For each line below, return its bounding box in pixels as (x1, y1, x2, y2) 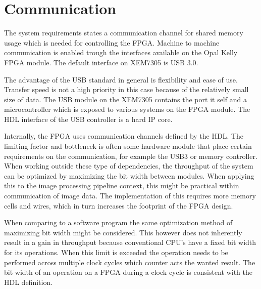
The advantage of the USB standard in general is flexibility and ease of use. (4, 74, 238, 85)
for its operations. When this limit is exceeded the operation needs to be (4, 247, 228, 257)
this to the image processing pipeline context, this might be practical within (4, 180, 239, 191)
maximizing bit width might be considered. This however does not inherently (4, 227, 242, 237)
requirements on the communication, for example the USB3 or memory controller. (4, 150, 257, 161)
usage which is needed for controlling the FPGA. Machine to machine (4, 37, 220, 48)
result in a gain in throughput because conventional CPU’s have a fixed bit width (4, 237, 256, 247)
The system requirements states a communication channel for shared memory (4, 27, 243, 38)
